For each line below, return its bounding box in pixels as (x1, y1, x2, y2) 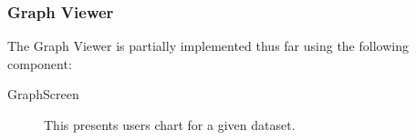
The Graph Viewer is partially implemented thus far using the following (7, 36, 409, 55)
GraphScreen (7, 85, 79, 104)
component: (7, 54, 72, 73)
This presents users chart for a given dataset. (44, 115, 296, 134)
